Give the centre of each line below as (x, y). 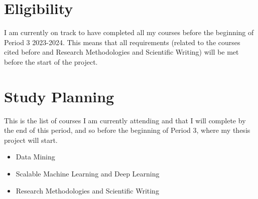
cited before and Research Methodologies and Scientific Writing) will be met (121, 52)
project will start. (31, 140)
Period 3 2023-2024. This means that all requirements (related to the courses (122, 42)
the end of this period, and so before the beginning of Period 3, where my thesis (127, 130)
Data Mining (35, 157)
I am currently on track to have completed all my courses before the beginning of (129, 32)
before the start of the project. (51, 61)
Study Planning (59, 96)
